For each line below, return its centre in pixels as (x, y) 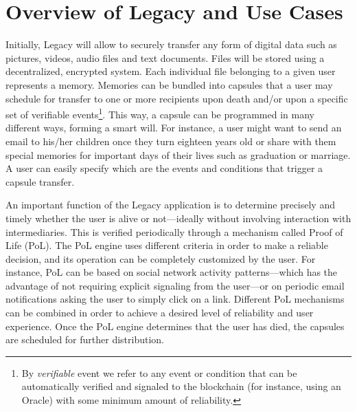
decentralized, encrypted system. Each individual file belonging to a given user (171, 71)
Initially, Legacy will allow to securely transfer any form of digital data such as (171, 44)
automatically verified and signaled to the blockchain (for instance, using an (181, 386)
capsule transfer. (40, 181)
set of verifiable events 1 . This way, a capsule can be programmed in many (160, 113)
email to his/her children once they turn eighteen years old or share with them (171, 141)
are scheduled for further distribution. (85, 339)
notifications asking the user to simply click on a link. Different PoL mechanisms (175, 299)
